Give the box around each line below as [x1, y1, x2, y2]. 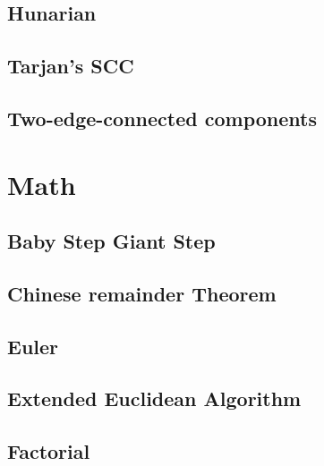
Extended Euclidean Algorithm [7, 385, 302, 412]
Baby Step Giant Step [7, 227, 216, 255]
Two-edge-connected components [7, 104, 317, 131]
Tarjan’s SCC [7, 52, 134, 80]
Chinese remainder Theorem [7, 279, 277, 307]
